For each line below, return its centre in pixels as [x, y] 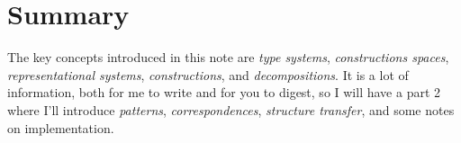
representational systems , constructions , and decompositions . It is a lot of [208, 74]
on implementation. [61, 127]
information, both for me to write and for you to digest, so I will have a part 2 [224, 92]
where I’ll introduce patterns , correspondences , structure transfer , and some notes [231, 109]
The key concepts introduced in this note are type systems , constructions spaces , [228, 57]
